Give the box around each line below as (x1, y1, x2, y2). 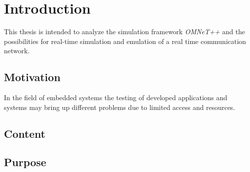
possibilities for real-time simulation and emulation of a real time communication (4, 36, 246, 46)
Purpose (4, 154, 46, 170)
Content (4, 126, 45, 141)
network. (4, 45, 30, 56)
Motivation (4, 69, 61, 85)
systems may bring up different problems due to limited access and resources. (4, 102, 235, 112)
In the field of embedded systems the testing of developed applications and (4, 92, 228, 103)
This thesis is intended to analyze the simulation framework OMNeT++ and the (4, 26, 245, 37)
